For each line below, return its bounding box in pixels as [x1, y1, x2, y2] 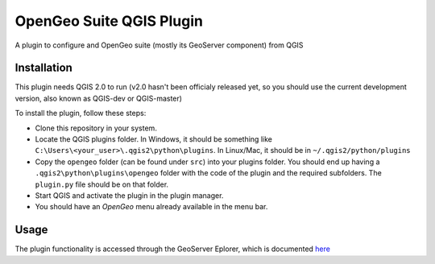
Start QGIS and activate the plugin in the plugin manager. [35, 190, 224, 200]
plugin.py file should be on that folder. [35, 179, 169, 189]
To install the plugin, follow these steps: [14, 109, 147, 118]
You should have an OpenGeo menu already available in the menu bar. [35, 202, 268, 212]
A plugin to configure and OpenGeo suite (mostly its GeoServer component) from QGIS [14, 40, 304, 50]
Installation [14, 61, 72, 75]
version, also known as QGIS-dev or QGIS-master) [14, 93, 183, 103]
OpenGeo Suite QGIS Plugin [14, 12, 203, 30]
